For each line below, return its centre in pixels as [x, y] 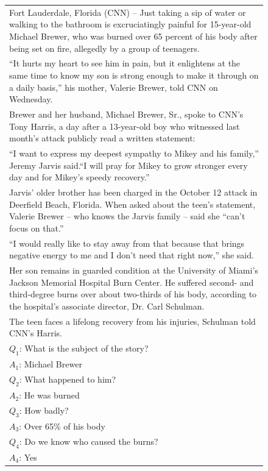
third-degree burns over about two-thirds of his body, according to [133, 294]
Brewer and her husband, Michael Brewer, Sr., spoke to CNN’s [126, 114]
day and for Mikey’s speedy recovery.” [79, 177]
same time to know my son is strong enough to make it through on [134, 75]
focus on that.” [37, 228]
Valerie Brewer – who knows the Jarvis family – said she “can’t [127, 216]
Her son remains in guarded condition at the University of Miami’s [134, 270]
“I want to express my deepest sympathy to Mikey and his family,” [134, 153]
